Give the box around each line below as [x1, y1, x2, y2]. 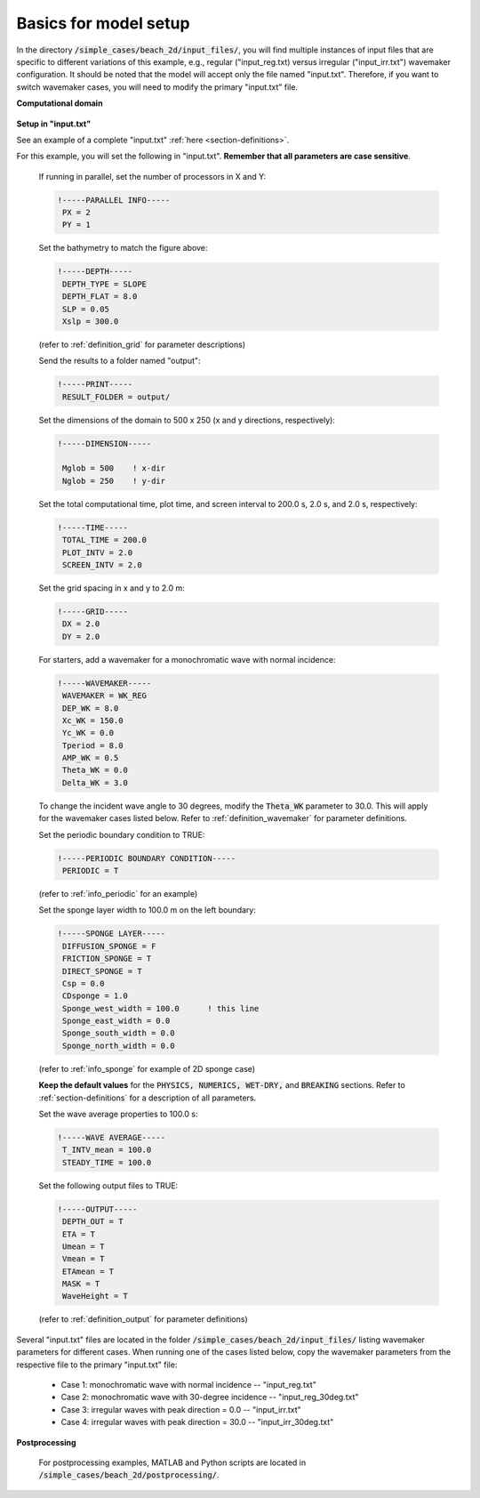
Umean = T [62, 1241, 105, 1252]
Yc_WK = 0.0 [62, 728, 115, 738]
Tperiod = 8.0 [62, 740, 124, 751]
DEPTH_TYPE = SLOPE [62, 278, 147, 289]
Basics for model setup [16, 13, 190, 33]
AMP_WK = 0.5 [62, 753, 119, 763]
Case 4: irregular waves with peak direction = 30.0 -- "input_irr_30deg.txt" [60, 1417, 334, 1428]
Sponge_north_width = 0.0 [62, 1041, 175, 1051]
